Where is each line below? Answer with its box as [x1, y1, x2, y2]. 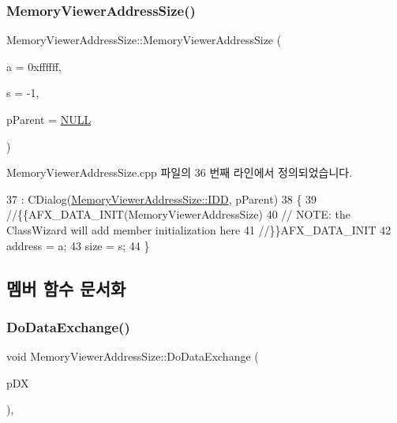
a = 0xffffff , [6, 58, 62, 74]
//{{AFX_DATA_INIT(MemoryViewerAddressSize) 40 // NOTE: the [6, 206, 351, 223]
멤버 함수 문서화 [6, 275, 126, 300]
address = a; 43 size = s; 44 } [6, 237, 150, 253]
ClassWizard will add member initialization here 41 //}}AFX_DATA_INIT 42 [6, 221, 391, 238]
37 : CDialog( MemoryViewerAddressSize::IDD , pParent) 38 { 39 [6, 190, 317, 207]
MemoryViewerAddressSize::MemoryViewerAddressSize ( [6, 32, 282, 48]
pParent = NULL [6, 111, 92, 127]
